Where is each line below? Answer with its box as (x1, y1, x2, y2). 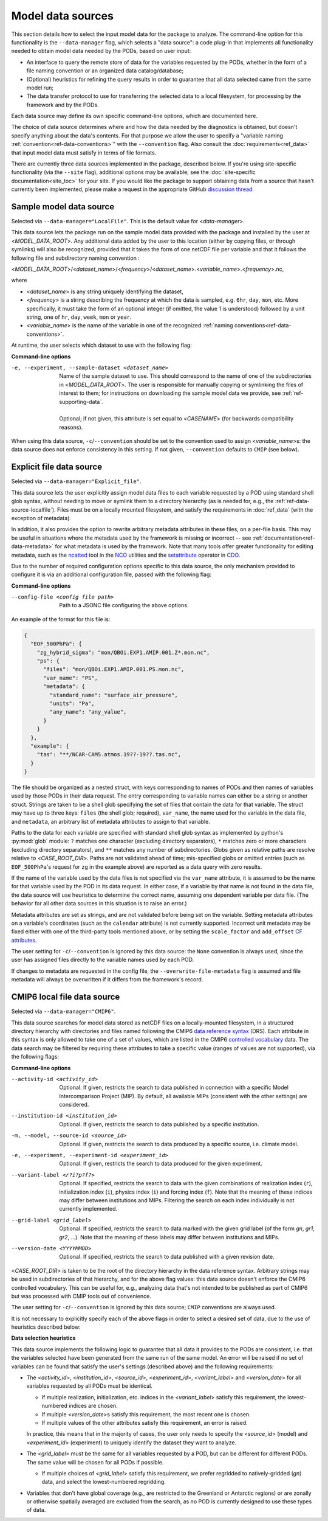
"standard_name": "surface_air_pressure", (49, 691, 179, 698)
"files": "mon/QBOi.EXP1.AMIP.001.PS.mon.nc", (43, 666, 185, 673)
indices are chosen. (69, 1402, 118, 1410)
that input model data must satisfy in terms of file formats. (11, 149, 157, 156)
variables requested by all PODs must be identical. (26, 1382, 153, 1390)
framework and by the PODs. (26, 101, 100, 108)
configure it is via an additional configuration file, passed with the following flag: (11, 571, 212, 578)
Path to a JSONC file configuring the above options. (59, 602, 189, 609)
